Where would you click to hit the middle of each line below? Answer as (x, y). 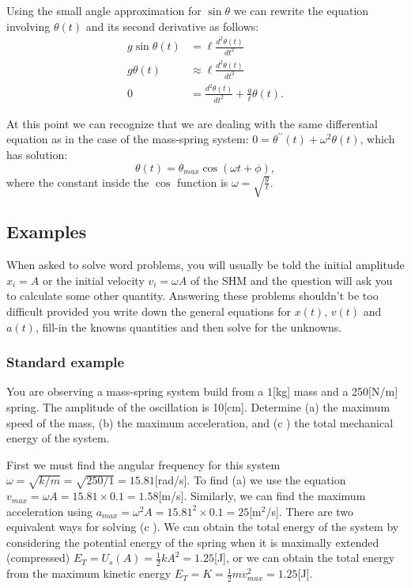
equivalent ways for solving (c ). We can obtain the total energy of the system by (203, 527)
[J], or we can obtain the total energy (305, 558)
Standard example (66, 362)
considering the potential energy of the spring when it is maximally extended (193, 542)
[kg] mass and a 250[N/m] (336, 391)
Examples (47, 231)
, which (377, 139)
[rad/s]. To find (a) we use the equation (250, 480)
